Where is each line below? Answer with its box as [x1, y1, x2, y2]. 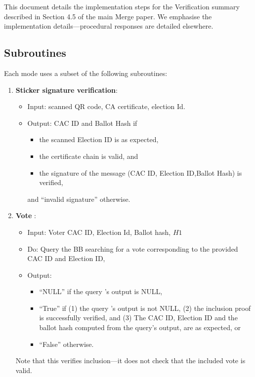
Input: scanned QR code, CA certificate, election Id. [27, 101, 185, 112]
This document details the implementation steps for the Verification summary [4, 1, 240, 11]
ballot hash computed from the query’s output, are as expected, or [39, 322, 241, 333]
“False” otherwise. [39, 339, 94, 349]
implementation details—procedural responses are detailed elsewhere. [4, 21, 213, 31]
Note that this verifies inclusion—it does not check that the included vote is [15, 355, 246, 366]
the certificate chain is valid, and [39, 151, 138, 161]
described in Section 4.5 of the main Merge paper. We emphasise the [4, 11, 212, 21]
